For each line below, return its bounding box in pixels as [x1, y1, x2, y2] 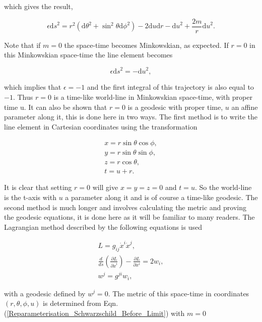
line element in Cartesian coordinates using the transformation [4, 121, 198, 132]
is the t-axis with [4, 192, 56, 203]
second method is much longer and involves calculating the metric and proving [4, 202, 247, 212]
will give [92, 182, 118, 192]
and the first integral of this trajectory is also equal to [87, 82, 254, 92]
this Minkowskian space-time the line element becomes [4, 49, 173, 60]
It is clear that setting [4, 182, 72, 192]
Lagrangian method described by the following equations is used [4, 221, 202, 232]
